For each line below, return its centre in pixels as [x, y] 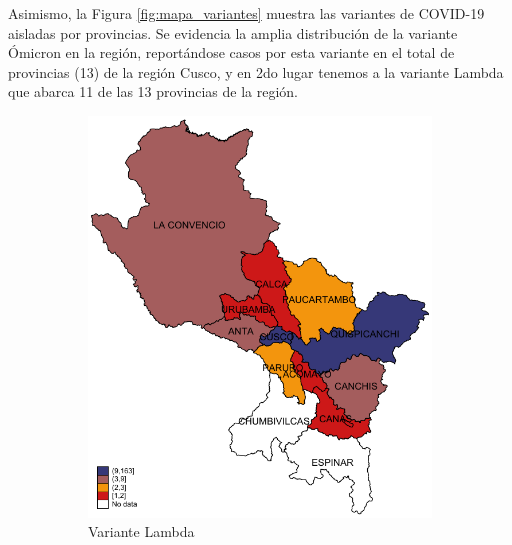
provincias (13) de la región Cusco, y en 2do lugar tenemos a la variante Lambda [256, 71]
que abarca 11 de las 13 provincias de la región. [153, 91]
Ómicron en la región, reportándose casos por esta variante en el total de [231, 52]
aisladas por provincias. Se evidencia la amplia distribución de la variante [233, 32]
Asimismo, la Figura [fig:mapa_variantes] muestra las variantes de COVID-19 [246, 13]
